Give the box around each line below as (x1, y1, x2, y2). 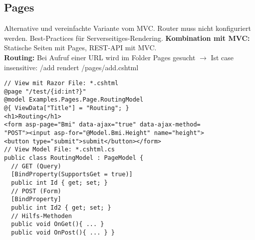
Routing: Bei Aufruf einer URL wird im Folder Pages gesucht (4, 52, 196, 62)
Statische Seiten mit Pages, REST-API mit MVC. (4, 42, 157, 53)
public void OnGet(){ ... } (11, 221, 104, 228)
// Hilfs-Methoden (11, 212, 72, 220)
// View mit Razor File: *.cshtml (4, 80, 119, 87)
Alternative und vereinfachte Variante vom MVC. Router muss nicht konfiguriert (4, 23, 251, 33)
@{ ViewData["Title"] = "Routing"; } (4, 105, 129, 112)
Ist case (211, 52, 234, 62)
